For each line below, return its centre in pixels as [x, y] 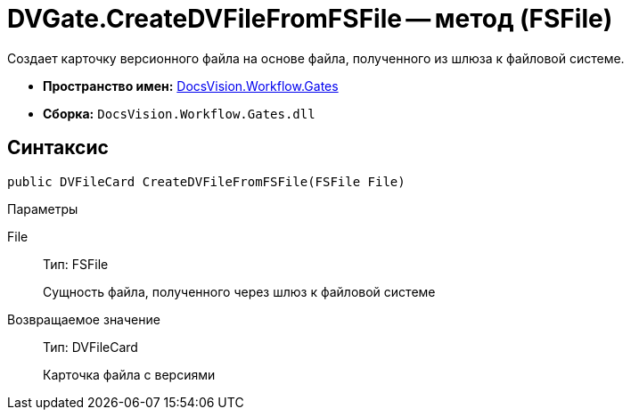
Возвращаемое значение [84, 319]
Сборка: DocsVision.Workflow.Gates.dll [179, 113]
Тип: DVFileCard [90, 347]
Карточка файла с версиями [129, 374]
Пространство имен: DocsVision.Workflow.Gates [191, 86]
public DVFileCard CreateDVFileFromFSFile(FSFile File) [206, 181]
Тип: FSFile [76, 264]
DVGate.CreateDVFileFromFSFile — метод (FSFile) [310, 19]
